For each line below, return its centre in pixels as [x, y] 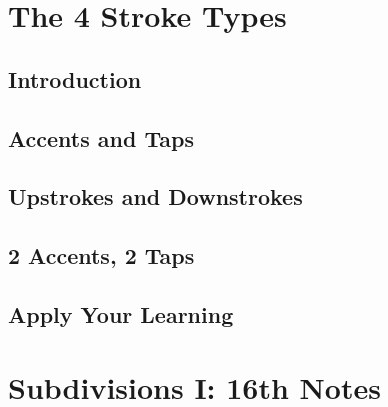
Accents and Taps [101, 137]
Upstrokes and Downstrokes [155, 196]
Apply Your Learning [121, 313]
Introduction [75, 78]
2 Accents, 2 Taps [101, 255]
